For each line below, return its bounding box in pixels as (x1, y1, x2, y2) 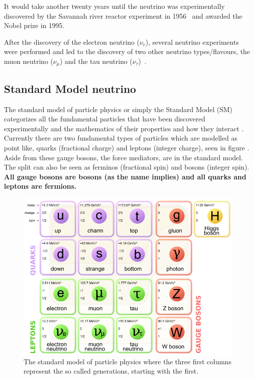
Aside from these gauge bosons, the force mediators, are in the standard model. (4, 152, 243, 162)
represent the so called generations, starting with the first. (24, 366, 198, 376)
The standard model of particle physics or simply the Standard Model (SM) (4, 104, 232, 114)
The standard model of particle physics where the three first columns (24, 356, 231, 366)
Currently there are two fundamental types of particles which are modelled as (4, 133, 237, 143)
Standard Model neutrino (4, 81, 136, 96)
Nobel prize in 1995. (4, 20, 64, 30)
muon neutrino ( (4, 56, 54, 66)
